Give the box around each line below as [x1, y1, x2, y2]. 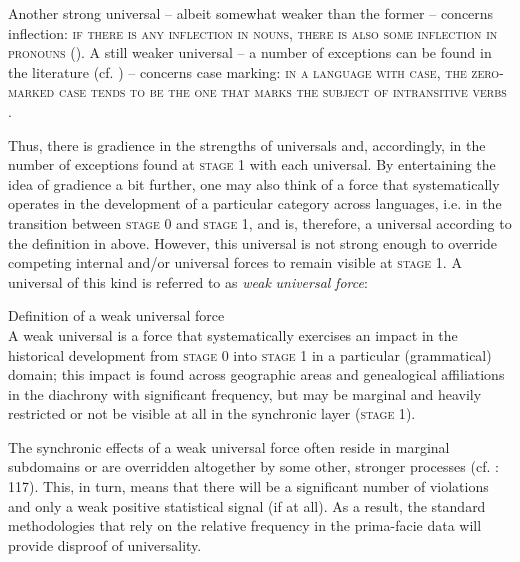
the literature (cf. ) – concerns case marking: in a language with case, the [8, 61, 467, 82]
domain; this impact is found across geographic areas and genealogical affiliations [8, 364, 505, 385]
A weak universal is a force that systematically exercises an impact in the [8, 324, 458, 345]
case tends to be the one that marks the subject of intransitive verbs [58, 81, 507, 102]
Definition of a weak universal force [8, 305, 225, 326]
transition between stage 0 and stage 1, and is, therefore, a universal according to [8, 212, 512, 233]
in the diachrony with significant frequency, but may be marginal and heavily [8, 383, 482, 404]
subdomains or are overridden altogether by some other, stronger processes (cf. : [8, 456, 499, 477]
